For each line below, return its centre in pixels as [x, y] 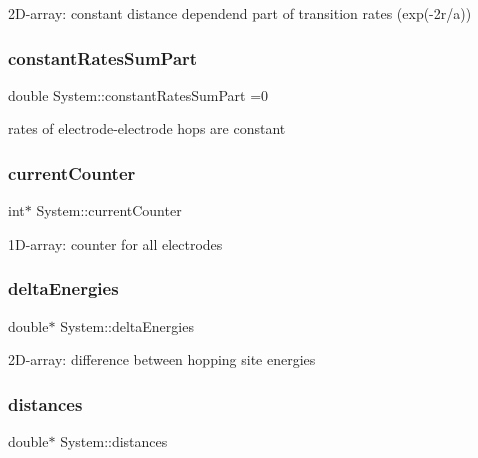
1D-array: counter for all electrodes [115, 243]
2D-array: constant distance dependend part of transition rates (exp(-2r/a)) [240, 13]
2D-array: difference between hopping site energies [162, 359]
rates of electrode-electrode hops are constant [147, 128]
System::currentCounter [109, 210]
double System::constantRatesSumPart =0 [138, 94]
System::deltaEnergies [127, 325]
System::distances [114, 441]
